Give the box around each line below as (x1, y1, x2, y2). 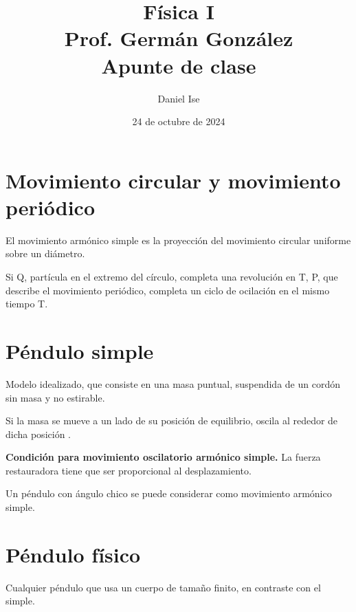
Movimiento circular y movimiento (5, 166, 341, 194)
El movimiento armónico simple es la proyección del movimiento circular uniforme (5, 232, 351, 247)
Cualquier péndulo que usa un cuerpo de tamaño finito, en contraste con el (5, 580, 321, 594)
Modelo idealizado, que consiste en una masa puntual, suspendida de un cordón (5, 376, 340, 391)
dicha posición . (5, 426, 71, 441)
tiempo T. (5, 296, 48, 311)
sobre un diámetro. (5, 246, 85, 261)
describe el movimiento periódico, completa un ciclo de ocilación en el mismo (5, 283, 330, 297)
